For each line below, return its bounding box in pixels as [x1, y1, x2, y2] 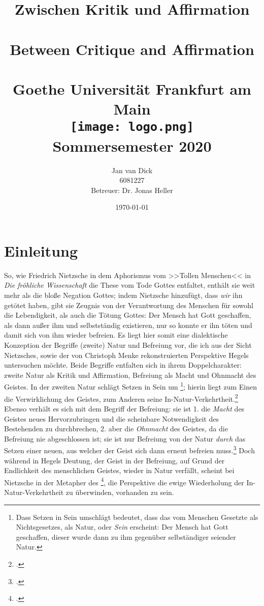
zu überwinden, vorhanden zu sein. [65, 486, 174, 497]
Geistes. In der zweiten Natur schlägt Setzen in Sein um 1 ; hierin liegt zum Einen [4, 380, 257, 392]
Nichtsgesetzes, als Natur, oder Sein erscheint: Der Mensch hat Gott [16, 521, 228, 532]
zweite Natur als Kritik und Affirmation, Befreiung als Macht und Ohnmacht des [4, 369, 256, 380]
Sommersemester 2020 [52, 135, 212, 156]
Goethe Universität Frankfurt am [13, 78, 251, 99]
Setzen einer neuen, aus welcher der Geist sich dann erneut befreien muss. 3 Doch [4, 444, 255, 455]
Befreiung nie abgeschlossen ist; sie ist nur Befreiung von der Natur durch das [4, 433, 246, 444]
